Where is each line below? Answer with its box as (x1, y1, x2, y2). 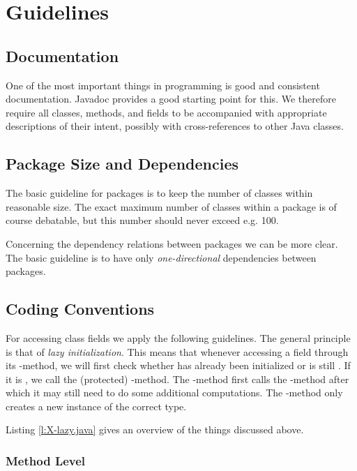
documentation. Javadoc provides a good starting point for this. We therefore (6, 91, 336, 106)
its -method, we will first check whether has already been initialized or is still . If (6, 358, 351, 373)
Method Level (6, 452, 86, 469)
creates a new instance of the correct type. (6, 398, 187, 413)
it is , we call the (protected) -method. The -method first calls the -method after (6, 371, 349, 386)
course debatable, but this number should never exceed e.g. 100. (6, 213, 279, 227)
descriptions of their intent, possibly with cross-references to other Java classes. (6, 119, 344, 133)
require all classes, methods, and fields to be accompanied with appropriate (6, 105, 327, 119)
